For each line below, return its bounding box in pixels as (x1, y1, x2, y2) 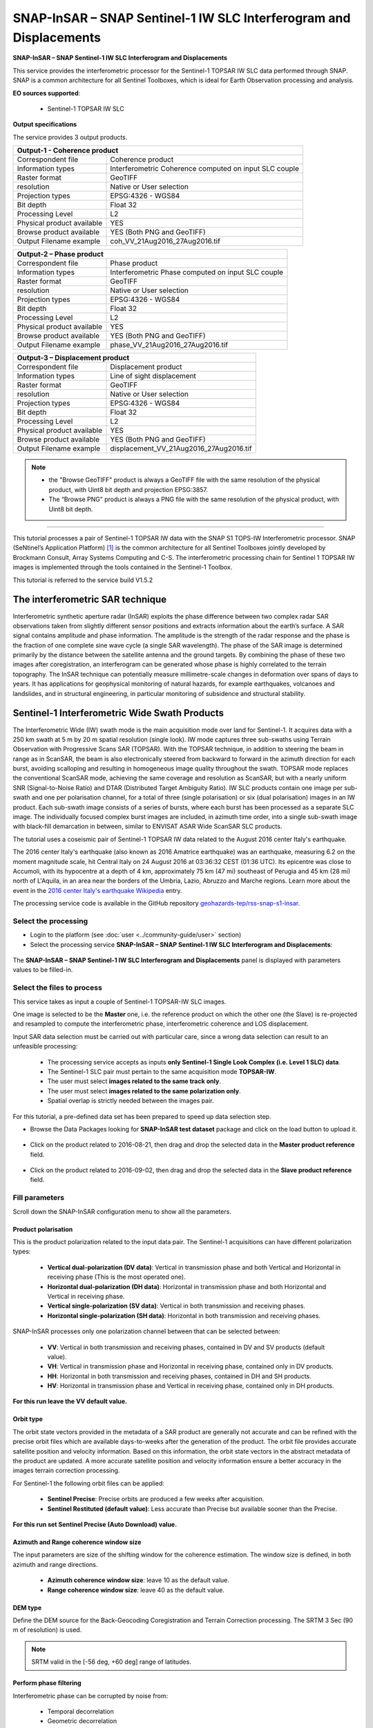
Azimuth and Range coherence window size (12, 1538, 142, 1546)
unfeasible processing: (12, 1042, 78, 1051)
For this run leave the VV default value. (12, 1397, 128, 1406)
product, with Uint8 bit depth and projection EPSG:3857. (48, 485, 209, 494)
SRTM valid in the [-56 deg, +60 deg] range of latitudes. (31, 1657, 191, 1666)
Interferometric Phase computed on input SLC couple (110, 267, 283, 277)
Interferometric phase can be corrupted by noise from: (12, 1691, 169, 1700)
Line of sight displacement (110, 371, 197, 381)
